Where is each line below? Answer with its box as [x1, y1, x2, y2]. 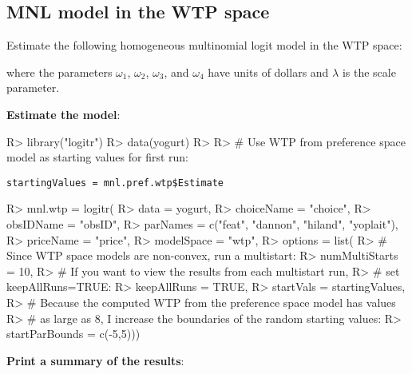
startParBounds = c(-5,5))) [6, 325, 141, 342]
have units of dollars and [208, 63, 329, 80]
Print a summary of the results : [6, 352, 184, 368]
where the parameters [6, 63, 113, 80]
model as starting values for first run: [6, 149, 188, 165]
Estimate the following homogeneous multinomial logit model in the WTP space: [6, 37, 402, 54]
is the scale [342, 63, 396, 80]
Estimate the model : [6, 105, 121, 122]
